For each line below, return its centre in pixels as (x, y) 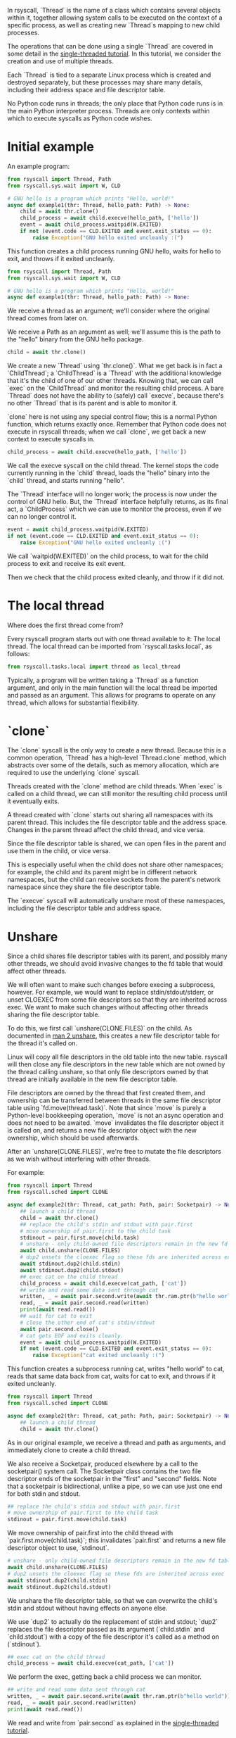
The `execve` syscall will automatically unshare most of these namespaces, (116, 901)
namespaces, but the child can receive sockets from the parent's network (114, 880)
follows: (19, 653)
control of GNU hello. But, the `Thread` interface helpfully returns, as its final (118, 502)
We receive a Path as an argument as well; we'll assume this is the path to (114, 332)
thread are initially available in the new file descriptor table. (92, 1079)
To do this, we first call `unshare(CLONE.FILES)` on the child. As (100, 1028)
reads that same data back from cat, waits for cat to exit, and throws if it (111, 1376)
